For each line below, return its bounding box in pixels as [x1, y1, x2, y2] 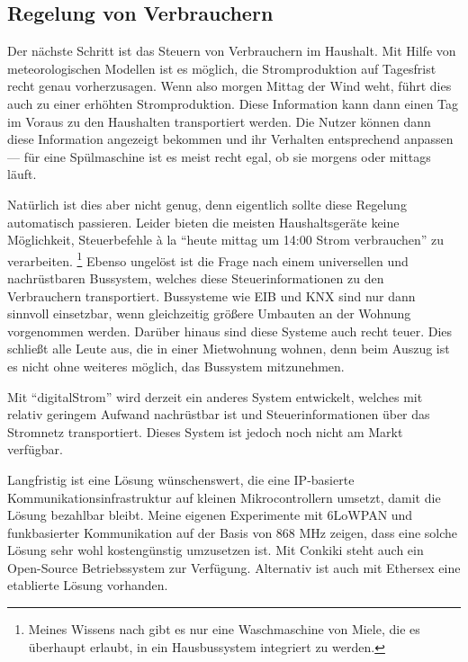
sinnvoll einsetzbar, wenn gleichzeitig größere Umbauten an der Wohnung [7, 304, 411, 323]
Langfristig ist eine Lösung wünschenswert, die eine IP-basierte [7, 470, 355, 488]
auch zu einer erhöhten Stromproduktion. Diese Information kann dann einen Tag [7, 94, 459, 112]
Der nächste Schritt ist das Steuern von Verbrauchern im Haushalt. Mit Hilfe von [7, 41, 456, 60]
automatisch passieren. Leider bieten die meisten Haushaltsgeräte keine [7, 212, 400, 231]
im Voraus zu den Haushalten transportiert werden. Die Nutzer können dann [7, 112, 431, 130]
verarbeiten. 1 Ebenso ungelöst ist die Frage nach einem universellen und [7, 248, 409, 270]
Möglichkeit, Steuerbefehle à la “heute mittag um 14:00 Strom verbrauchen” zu [7, 230, 445, 249]
